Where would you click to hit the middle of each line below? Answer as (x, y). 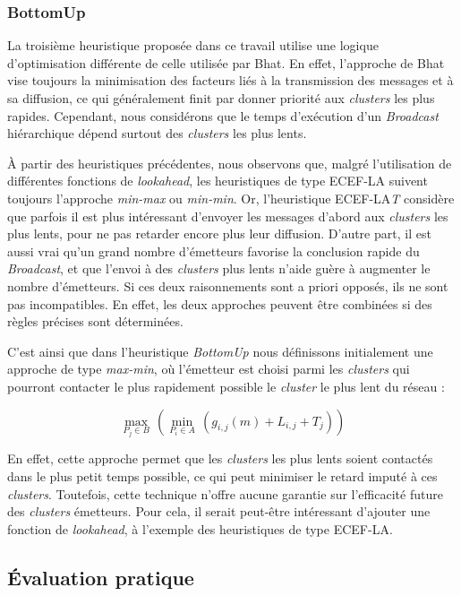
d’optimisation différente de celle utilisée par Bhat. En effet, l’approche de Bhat (226, 62)
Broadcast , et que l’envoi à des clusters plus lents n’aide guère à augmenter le (219, 268)
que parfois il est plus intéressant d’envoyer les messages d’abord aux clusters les (228, 216)
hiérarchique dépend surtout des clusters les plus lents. (157, 133)
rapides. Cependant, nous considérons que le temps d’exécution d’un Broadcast (223, 115)
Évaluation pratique (101, 577)
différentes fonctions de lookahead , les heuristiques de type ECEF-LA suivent (218, 181)
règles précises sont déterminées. (95, 321)
